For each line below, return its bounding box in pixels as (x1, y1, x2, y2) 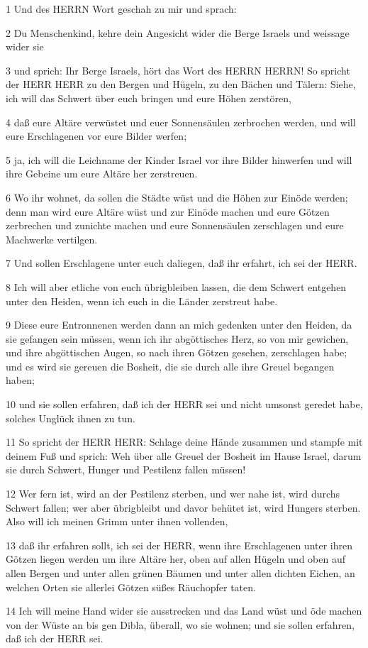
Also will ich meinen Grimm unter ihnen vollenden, (6, 514, 228, 529)
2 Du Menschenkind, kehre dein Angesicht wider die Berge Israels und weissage (6, 25, 350, 40)
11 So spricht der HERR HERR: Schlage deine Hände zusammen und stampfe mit (6, 434, 363, 449)
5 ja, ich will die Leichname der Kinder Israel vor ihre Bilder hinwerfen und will (6, 152, 352, 167)
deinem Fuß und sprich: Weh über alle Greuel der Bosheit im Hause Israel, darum (6, 448, 362, 463)
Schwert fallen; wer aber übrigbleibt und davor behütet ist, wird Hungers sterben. (6, 500, 361, 515)
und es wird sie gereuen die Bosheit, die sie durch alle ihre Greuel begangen (6, 358, 335, 373)
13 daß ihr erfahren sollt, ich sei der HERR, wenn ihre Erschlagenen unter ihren (6, 537, 353, 552)
